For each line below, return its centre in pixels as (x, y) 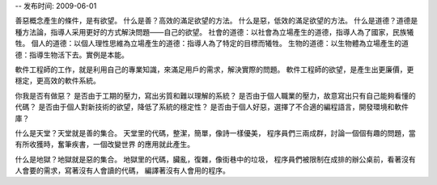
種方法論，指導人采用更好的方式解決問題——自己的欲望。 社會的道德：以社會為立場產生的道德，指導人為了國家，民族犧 (214, 32)
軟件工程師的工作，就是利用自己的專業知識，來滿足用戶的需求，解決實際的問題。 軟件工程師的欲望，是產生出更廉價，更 (214, 69)
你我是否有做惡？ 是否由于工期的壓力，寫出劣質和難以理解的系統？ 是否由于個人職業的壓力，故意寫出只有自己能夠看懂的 (215, 95)
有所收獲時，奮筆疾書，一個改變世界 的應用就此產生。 (104, 145)
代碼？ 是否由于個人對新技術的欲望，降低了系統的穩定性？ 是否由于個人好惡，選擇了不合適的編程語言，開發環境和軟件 (212, 107)
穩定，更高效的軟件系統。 (57, 81)
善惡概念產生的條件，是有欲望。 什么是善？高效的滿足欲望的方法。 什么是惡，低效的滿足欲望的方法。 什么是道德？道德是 (216, 21)
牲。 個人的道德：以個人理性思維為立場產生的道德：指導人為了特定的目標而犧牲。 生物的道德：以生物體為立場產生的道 (212, 44)
